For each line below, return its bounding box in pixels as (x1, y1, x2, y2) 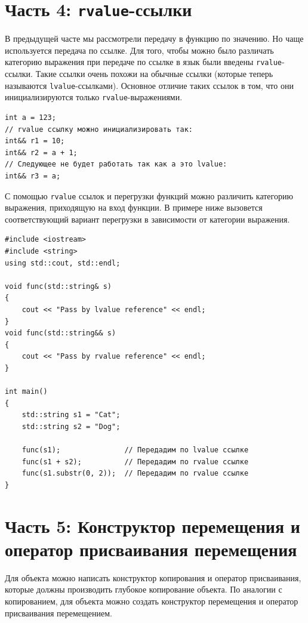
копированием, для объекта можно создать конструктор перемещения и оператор (5, 594, 298, 607)
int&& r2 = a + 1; (5, 148, 78, 157)
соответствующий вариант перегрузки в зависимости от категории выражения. (5, 212, 290, 225)
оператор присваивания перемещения (5, 536, 297, 561)
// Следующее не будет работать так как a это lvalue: (5, 160, 227, 169)
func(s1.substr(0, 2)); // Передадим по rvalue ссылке (21, 469, 249, 478)
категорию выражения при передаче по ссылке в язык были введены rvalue (5, 55, 282, 68)
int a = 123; (5, 113, 56, 122)
